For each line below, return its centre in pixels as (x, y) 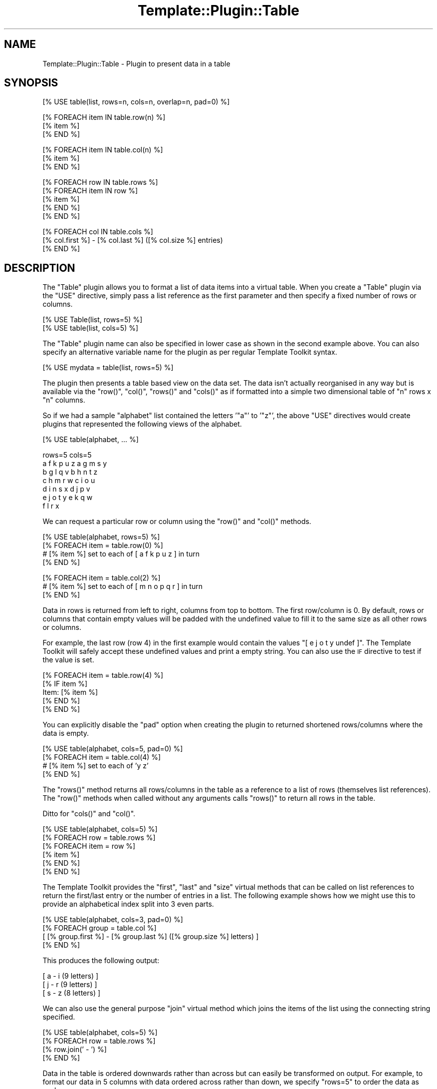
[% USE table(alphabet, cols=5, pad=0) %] (113, 749)
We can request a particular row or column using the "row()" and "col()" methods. (177, 522)
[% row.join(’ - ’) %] (75, 1050)
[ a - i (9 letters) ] (71, 976)
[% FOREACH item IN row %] (90, 191)
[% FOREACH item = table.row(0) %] (103, 545)
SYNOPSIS (31, 83)
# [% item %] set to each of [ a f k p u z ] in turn (121, 554)
